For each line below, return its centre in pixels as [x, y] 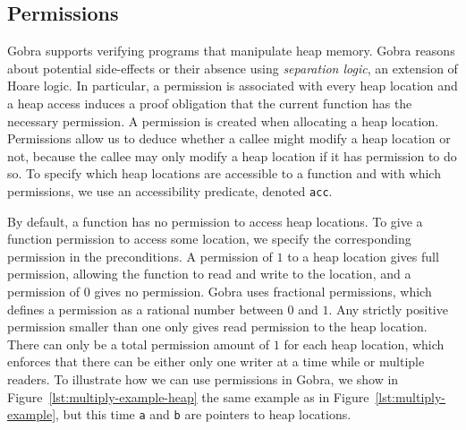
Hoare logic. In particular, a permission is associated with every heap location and [233, 86]
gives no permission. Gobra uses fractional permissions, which [263, 291]
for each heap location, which [364, 344]
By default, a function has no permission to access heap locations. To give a [215, 221]
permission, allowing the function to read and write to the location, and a [209, 274]
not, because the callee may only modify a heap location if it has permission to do [232, 155]
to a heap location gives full [363, 256]
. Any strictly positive [388, 309]
